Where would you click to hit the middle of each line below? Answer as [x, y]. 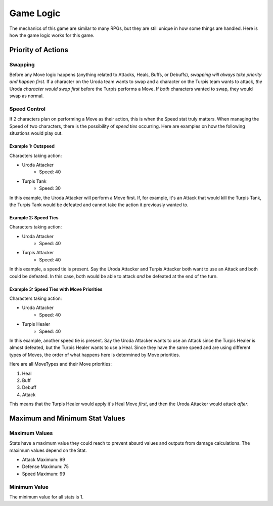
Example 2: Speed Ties [34, 217]
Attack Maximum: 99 [43, 460]
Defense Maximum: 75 [45, 466]
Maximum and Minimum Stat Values [67, 418]
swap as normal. [27, 96]
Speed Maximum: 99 [44, 474]
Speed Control [27, 109]
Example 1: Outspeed [32, 146]
